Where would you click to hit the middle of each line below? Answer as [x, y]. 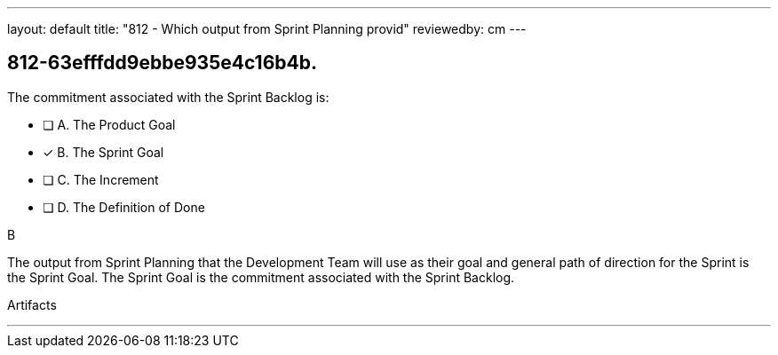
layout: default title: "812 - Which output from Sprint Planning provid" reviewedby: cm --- [267, 29]
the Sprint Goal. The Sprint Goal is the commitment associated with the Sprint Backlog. [261, 277]
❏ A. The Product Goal [109, 124]
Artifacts [32, 304]
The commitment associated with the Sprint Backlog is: [168, 97]
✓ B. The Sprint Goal [103, 152]
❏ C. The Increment [101, 179]
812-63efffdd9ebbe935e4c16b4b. [162, 63]
